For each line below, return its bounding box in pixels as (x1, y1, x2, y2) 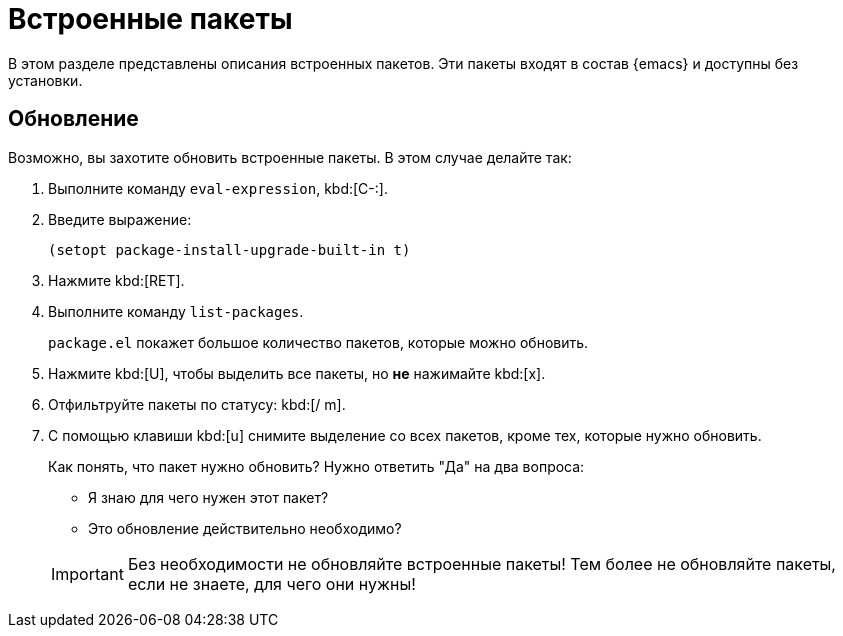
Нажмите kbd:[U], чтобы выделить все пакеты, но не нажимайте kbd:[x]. (48, 364, 546, 382)
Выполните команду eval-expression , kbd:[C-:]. (48, 179, 388, 197)
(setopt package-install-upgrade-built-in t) (48, 241, 411, 258)
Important (51, 563, 124, 584)
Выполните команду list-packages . (48, 302, 304, 320)
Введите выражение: (48, 210, 192, 228)
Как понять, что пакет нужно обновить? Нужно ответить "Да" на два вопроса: (48, 457, 585, 475)
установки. (8, 71, 83, 89)
